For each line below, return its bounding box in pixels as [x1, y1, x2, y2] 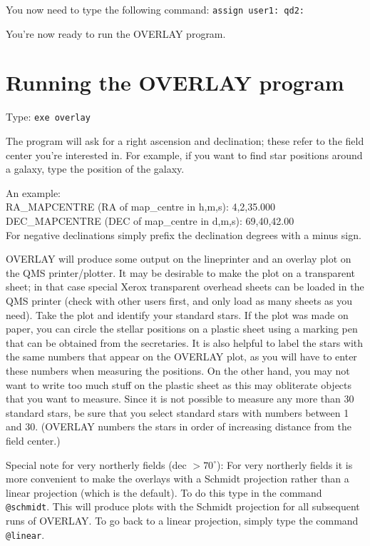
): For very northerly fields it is [216, 457, 353, 472]
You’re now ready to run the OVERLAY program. [6, 26, 226, 41]
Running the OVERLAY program [6, 68, 344, 97]
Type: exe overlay [6, 109, 91, 124]
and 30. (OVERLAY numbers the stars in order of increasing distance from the [6, 419, 351, 434]
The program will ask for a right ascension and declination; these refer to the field [6, 133, 364, 148]
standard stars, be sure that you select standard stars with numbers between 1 [6, 405, 349, 420]
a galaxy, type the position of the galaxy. [6, 161, 185, 176]
